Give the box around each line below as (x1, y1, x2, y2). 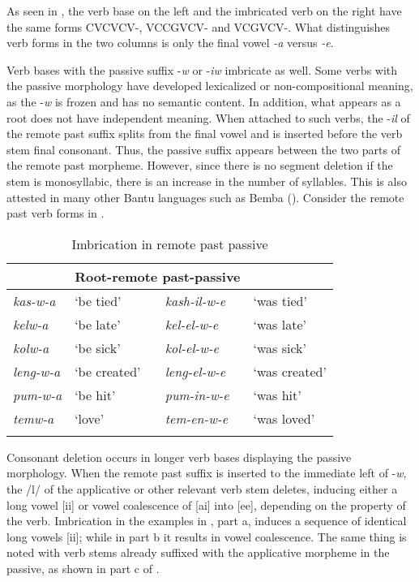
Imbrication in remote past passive (71, 234, 268, 253)
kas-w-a (13, 291, 56, 310)
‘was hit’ (253, 385, 301, 404)
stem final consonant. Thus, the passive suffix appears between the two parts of (6, 140, 400, 157)
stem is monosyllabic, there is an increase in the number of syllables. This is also (6, 172, 407, 189)
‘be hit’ (75, 385, 116, 404)
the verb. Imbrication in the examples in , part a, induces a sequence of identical (6, 512, 407, 529)
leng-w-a (13, 361, 61, 381)
